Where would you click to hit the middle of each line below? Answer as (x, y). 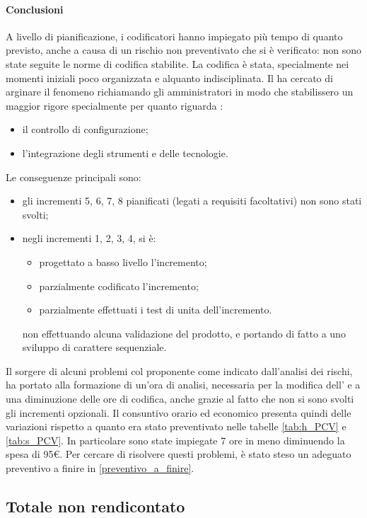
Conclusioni (35, 9)
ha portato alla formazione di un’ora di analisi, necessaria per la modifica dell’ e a (183, 385)
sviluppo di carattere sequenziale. (94, 347)
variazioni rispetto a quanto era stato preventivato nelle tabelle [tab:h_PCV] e (176, 426)
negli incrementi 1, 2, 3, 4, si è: (89, 238)
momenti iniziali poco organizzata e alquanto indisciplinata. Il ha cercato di (169, 77)
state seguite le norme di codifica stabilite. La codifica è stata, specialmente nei (177, 63)
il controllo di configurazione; (85, 129)
